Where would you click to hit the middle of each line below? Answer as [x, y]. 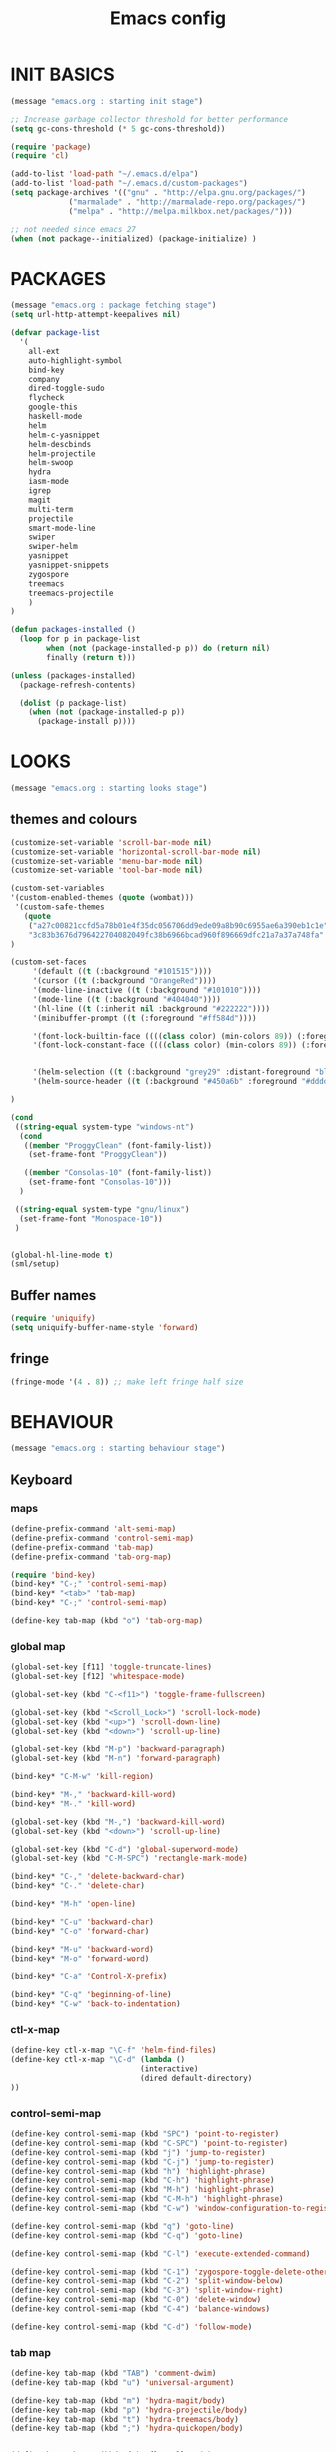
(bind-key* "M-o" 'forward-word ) [80, 1958]
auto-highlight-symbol [75, 360]
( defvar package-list [55, 333]
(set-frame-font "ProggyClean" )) [98, 1155]
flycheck [46, 398]
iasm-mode [49, 482]
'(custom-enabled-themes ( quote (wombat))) [102, 898]
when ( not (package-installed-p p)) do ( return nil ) [158, 648]
